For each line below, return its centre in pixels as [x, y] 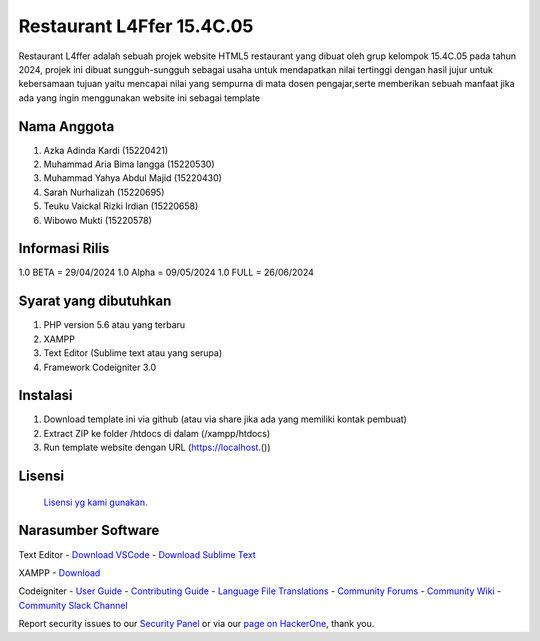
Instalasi [46, 395]
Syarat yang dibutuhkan [95, 301]
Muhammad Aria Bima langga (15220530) [129, 164]
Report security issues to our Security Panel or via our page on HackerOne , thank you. [196, 624]
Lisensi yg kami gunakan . [95, 502]
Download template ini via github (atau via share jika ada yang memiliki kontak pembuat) [225, 419]
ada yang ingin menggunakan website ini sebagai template [139, 97]
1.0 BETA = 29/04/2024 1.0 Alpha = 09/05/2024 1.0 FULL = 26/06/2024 [166, 272]
